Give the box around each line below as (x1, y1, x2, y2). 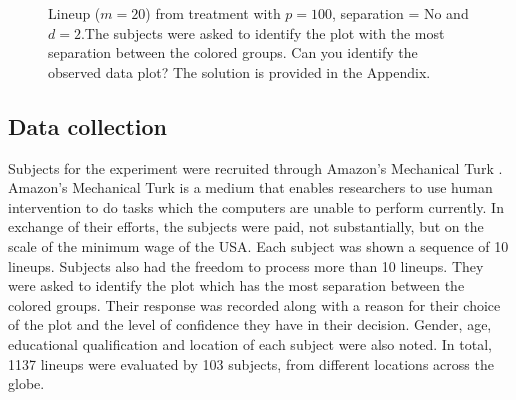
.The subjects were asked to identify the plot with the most (80, 22, 445, 43)
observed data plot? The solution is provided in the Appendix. (48, 61, 431, 82)
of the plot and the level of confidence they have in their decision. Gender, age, (8, 314, 492, 335)
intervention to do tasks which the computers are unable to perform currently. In (8, 196, 504, 217)
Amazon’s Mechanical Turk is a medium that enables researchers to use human (8, 177, 493, 198)
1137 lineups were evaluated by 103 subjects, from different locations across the (8, 353, 494, 374)
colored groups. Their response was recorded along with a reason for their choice (8, 294, 501, 315)
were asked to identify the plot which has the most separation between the (8, 275, 465, 296)
